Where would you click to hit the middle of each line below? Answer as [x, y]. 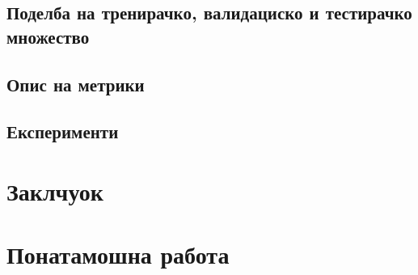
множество [48, 36]
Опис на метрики [76, 84]
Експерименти [63, 131]
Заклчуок [55, 190]
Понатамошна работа [118, 254]
